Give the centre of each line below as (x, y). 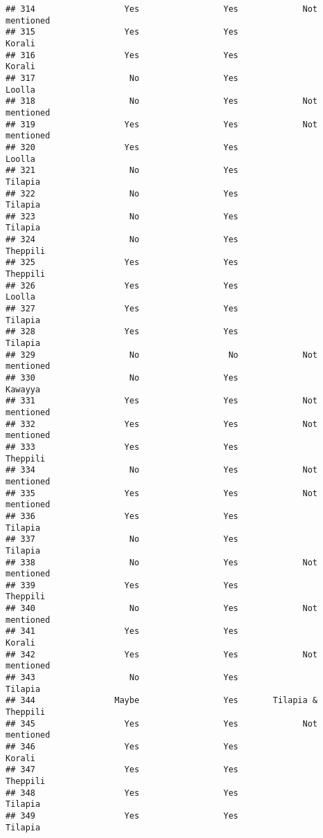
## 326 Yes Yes (122, 285)
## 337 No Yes (122, 539)
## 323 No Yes (122, 216)
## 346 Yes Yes (122, 747)
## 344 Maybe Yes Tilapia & (162, 701)
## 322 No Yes (122, 193)
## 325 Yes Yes (122, 263)
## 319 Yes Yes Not (162, 124)
